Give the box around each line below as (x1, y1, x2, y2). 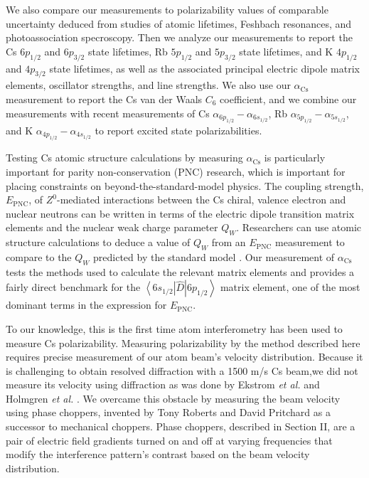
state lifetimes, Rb (87, 43, 168, 58)
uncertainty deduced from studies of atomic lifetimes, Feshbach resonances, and (6, 16, 352, 31)
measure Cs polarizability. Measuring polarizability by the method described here (6, 335, 360, 350)
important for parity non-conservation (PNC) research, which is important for (6, 164, 346, 179)
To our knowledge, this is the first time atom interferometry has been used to (6, 321, 343, 336)
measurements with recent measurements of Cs (6, 105, 210, 120)
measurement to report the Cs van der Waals (6, 91, 203, 106)
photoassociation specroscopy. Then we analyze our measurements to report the (6, 30, 353, 45)
